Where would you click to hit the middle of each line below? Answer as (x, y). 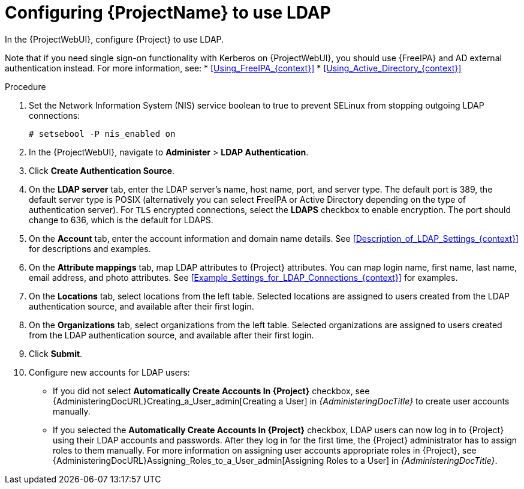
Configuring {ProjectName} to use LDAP (168, 13)
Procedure (25, 86)
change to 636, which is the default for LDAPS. (121, 220)
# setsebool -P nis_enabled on (102, 133)
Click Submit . (56, 353)
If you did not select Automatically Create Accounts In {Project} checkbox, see (211, 391)
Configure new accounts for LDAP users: (109, 372)
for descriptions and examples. (90, 248)
